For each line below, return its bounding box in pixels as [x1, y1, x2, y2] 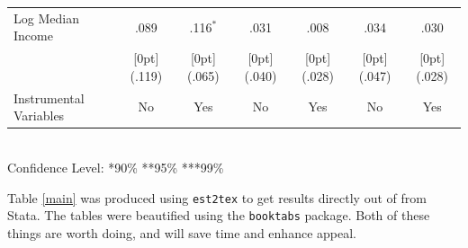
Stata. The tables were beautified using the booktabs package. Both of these [7, 206, 430, 225]
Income [13, 26, 53, 45]
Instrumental [13, 88, 85, 107]
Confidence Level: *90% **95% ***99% [7, 157, 224, 176]
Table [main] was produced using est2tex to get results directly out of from [7, 188, 427, 207]
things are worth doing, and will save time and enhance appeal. [7, 223, 356, 242]
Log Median [13, 8, 79, 27]
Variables [13, 106, 65, 125]
